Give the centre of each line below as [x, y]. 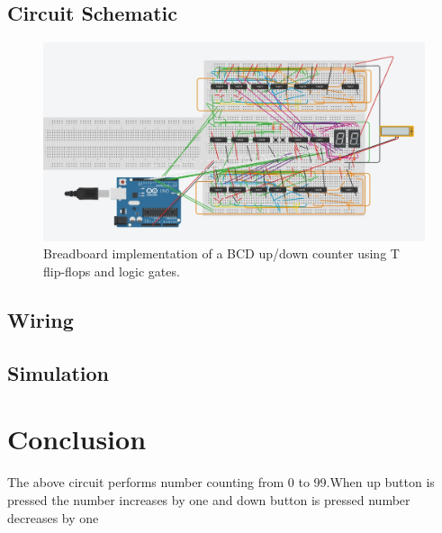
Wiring [41, 320]
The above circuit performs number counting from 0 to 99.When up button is [221, 482]
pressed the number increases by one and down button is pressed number [209, 499]
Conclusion [77, 439]
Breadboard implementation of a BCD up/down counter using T [221, 253]
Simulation [59, 372]
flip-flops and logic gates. [112, 271]
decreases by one [53, 517]
